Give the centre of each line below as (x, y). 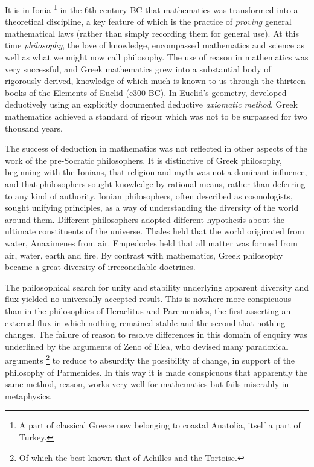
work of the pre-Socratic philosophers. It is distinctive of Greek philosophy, (143, 160)
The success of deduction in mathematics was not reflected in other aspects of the (156, 148)
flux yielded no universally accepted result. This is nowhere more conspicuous (148, 299)
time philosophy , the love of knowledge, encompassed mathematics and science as (155, 45)
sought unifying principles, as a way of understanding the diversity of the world (152, 208)
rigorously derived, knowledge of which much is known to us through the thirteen (155, 81)
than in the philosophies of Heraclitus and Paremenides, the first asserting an (148, 310)
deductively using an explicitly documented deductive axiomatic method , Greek (151, 104)
